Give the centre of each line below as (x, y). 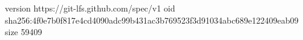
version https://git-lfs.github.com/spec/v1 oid (90, 8)
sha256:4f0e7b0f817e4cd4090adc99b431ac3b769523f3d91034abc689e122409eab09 (152, 20)
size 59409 (24, 32)
